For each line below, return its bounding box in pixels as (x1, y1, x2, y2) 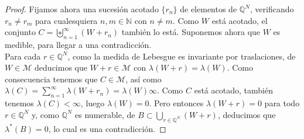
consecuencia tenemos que (5, 72, 98, 85)
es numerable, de (75, 108, 135, 120)
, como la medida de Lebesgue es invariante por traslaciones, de (67, 50, 296, 62)
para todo (264, 97, 300, 109)
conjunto (5, 26, 36, 38)
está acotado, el (211, 14, 268, 26)
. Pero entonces (149, 97, 204, 109)
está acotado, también (194, 84, 273, 96)
